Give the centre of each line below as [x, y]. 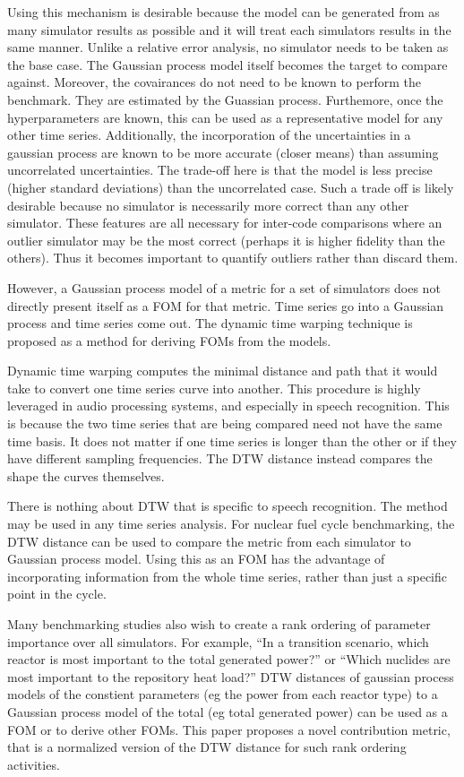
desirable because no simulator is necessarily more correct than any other [208, 205]
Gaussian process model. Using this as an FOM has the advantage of [196, 559]
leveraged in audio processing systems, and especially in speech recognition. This [228, 406]
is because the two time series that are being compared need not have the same [225, 423]
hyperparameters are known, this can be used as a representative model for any [225, 117]
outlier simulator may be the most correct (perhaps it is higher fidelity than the [226, 240]
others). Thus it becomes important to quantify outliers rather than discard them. [233, 258]
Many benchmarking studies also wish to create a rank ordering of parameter [219, 624]
